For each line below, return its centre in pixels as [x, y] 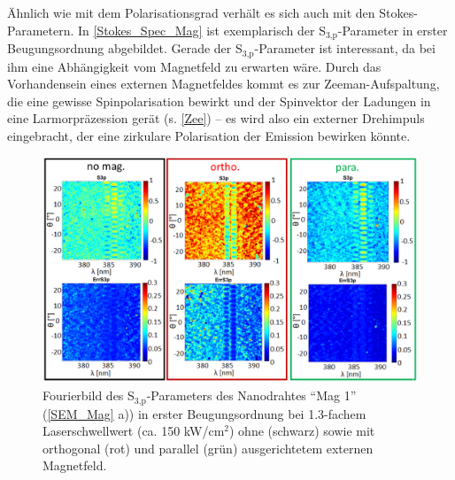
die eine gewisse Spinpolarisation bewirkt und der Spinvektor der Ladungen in [219, 101]
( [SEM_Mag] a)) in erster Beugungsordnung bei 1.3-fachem [204, 413]
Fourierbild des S [89, 395]
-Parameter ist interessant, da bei [345, 48]
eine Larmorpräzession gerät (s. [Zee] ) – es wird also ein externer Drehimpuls [216, 118]
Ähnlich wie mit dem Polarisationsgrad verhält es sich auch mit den [191, 12]
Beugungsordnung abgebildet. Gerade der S [125, 48]
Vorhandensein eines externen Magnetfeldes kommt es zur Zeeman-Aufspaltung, [224, 84]
